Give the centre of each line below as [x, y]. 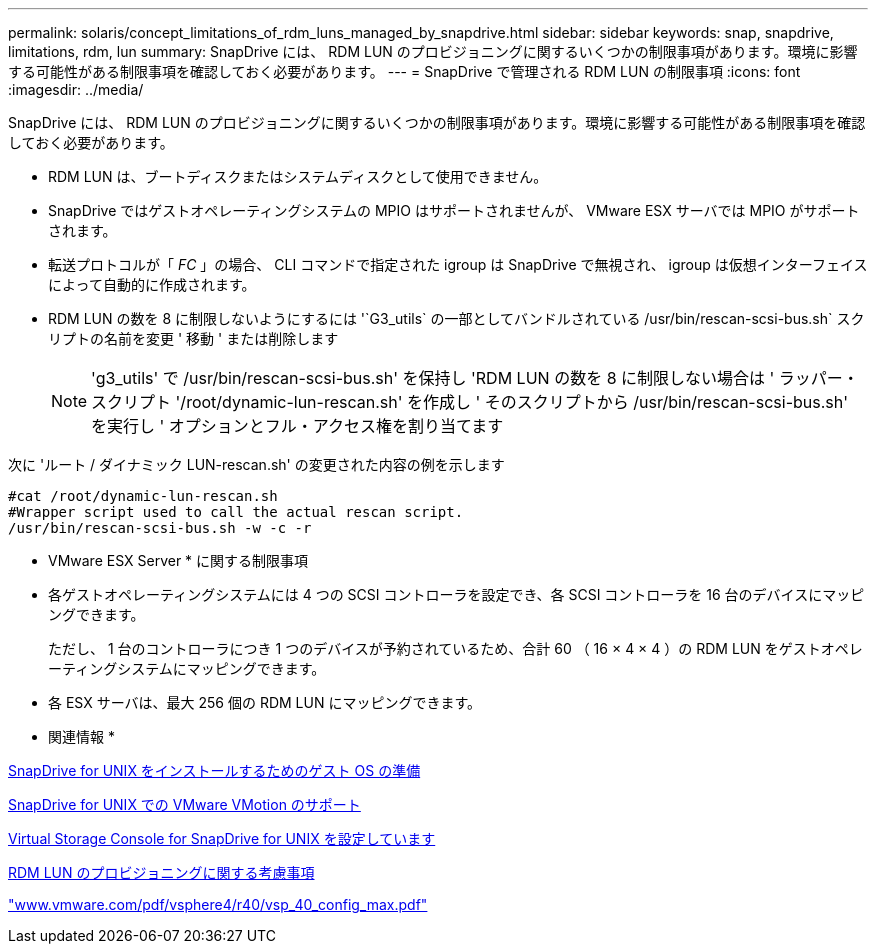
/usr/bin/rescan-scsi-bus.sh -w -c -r [160, 528]
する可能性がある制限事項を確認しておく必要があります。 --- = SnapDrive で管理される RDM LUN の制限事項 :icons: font [404, 71]
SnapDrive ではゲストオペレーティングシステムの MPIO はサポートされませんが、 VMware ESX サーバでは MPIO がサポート [454, 210]
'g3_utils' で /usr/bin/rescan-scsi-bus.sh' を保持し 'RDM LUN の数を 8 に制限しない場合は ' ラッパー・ [475, 378]
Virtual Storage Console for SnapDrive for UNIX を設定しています [222, 838]
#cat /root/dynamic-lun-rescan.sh [143, 496]
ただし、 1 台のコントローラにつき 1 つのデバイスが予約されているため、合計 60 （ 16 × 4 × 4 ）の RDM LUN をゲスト [434, 648]
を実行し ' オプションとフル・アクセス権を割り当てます [297, 426]
